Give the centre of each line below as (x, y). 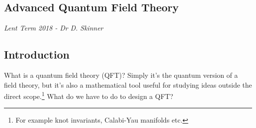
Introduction (37, 54)
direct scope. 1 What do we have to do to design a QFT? (89, 95)
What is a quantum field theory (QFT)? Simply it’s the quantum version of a (121, 75)
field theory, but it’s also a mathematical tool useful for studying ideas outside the (128, 84)
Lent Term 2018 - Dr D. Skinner (54, 28)
